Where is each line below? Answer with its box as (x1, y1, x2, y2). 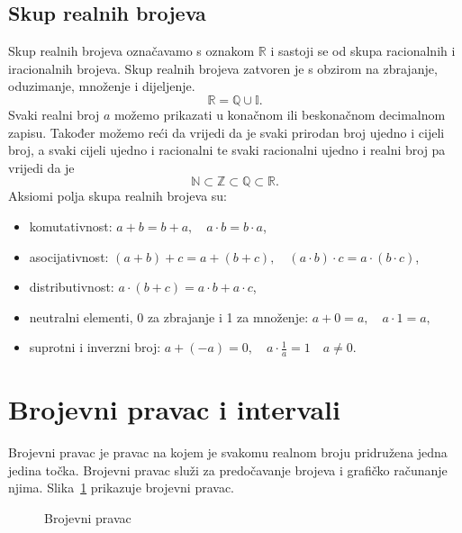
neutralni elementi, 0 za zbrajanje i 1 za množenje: (29, 307, 309, 326)
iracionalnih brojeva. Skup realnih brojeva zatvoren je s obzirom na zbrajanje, (8, 59, 438, 77)
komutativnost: (29, 216, 113, 235)
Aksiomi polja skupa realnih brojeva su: (8, 186, 228, 205)
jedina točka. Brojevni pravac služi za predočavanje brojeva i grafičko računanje (8, 460, 448, 479)
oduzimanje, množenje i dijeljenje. (8, 77, 195, 95)
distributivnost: (29, 277, 114, 296)
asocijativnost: (29, 247, 109, 266)
